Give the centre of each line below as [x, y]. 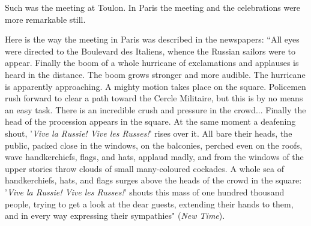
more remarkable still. [45, 19]
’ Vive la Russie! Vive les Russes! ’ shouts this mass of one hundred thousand [145, 192]
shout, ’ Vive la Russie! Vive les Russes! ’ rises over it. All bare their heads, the [149, 133]
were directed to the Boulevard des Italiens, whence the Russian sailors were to [150, 51]
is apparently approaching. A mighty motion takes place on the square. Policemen [155, 86]
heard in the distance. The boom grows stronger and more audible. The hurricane [155, 74]
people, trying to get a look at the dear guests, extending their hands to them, [149, 204]
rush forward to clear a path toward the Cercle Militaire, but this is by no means [154, 98]
